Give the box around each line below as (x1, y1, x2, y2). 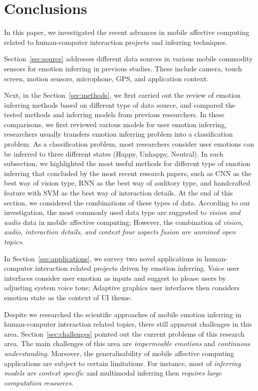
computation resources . (4, 377, 73, 388)
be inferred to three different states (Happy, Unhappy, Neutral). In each (4, 148, 224, 159)
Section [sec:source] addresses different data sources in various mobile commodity (4, 53, 253, 64)
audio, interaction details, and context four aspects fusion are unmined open (4, 226, 236, 237)
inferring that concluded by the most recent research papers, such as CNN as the (4, 168, 252, 178)
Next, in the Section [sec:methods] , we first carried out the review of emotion (4, 90, 241, 100)
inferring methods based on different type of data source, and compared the (4, 99, 236, 110)
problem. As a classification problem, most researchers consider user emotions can (4, 139, 255, 149)
